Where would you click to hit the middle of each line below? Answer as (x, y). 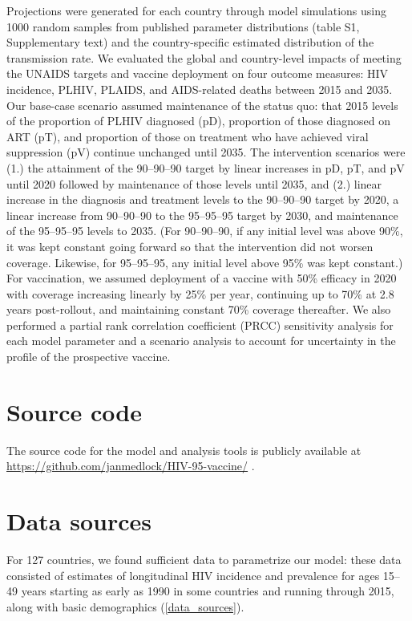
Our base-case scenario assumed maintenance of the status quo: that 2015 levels (202, 105)
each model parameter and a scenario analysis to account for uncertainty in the (201, 341)
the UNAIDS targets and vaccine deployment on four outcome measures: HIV (198, 73)
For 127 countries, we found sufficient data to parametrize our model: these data (204, 560)
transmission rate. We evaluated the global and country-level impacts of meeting (204, 57)
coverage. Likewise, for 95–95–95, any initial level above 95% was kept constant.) (205, 262)
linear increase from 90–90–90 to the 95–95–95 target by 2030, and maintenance (202, 215)
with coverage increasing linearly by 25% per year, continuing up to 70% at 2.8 (200, 293)
